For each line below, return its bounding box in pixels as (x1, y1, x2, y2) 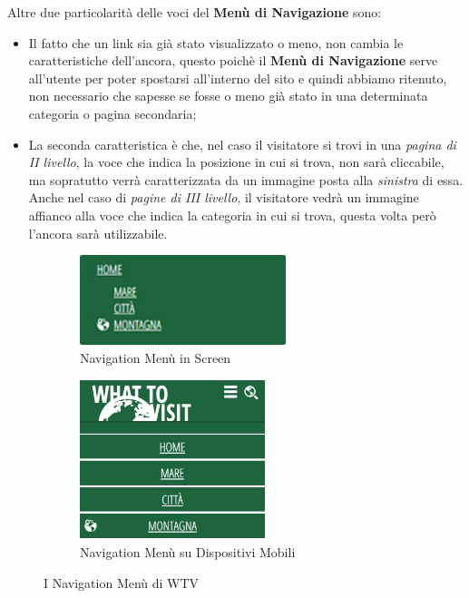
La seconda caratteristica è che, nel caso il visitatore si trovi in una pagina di (28, 134, 456, 153)
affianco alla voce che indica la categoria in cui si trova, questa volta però (28, 205, 436, 224)
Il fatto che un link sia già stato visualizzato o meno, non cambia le (28, 33, 404, 52)
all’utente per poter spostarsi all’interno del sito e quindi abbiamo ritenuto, (28, 68, 447, 87)
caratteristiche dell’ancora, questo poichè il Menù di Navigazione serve (28, 51, 438, 70)
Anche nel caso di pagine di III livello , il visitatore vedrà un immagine (28, 188, 419, 207)
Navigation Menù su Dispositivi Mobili (80, 543, 296, 562)
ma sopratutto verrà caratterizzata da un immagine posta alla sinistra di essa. (28, 170, 464, 189)
